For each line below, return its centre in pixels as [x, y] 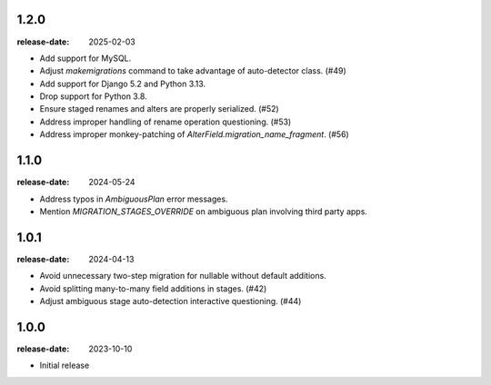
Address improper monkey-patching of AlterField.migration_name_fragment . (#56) [194, 134]
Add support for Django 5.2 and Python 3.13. [123, 84]
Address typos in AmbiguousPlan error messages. [134, 199]
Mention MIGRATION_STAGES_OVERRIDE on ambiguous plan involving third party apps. [204, 211]
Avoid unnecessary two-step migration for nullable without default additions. [183, 276]
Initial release [65, 365]
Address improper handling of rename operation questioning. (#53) [165, 122]
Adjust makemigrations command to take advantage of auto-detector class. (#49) [193, 71]
